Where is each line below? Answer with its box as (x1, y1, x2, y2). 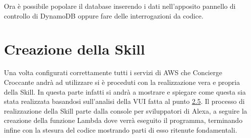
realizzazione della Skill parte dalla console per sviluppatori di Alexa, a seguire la (4, 105, 248, 116)
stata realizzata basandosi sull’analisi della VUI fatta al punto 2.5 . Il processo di (4, 96, 245, 106)
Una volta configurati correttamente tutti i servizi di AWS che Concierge (4, 67, 222, 78)
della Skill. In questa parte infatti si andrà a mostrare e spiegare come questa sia (4, 86, 246, 97)
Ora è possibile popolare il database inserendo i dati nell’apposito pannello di (4, 1, 236, 11)
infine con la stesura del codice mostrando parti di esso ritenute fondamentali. (4, 124, 237, 135)
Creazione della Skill (4, 39, 145, 59)
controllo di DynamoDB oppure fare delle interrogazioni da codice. (4, 10, 204, 20)
